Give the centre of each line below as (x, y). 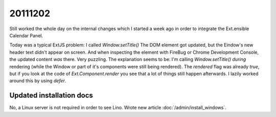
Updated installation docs (51, 95)
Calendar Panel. (26, 35)
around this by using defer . (38, 81)
